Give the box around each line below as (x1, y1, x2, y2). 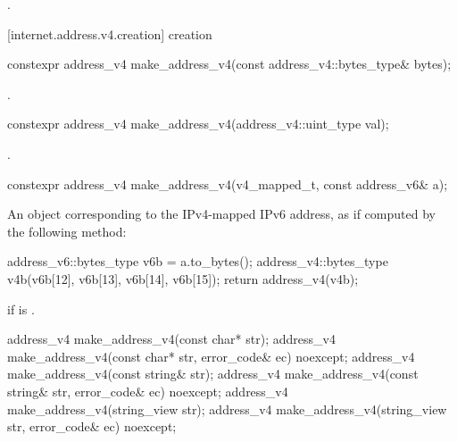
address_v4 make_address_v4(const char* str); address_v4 (7, 329, 336, 348)
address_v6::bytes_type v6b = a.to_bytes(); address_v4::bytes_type (7, 252, 388, 271)
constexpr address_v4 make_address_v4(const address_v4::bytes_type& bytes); (7, 54, 452, 73)
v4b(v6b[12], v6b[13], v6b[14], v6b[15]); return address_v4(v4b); (7, 269, 359, 288)
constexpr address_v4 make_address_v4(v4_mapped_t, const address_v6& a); (7, 174, 448, 193)
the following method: (7, 221, 127, 240)
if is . (7, 299, 35, 318)
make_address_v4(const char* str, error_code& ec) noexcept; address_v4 (7, 346, 415, 365)
